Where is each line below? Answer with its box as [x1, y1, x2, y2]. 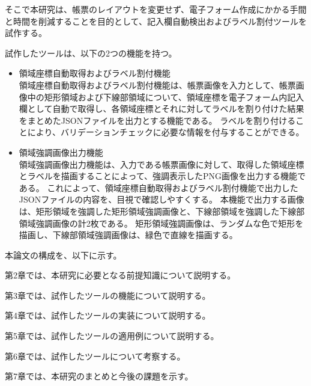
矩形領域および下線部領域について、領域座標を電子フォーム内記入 [44, 90, 304, 103]
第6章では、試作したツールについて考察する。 [5, 349, 186, 362]
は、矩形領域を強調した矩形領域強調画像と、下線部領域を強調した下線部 [19, 204, 305, 217]
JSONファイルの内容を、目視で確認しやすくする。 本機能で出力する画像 [19, 193, 304, 206]
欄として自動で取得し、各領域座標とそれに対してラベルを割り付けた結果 [19, 102, 304, 115]
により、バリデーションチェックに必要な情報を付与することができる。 [27, 126, 304, 138]
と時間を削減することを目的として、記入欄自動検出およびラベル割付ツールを [5, 14, 307, 27]
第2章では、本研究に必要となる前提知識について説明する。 [5, 269, 236, 281]
